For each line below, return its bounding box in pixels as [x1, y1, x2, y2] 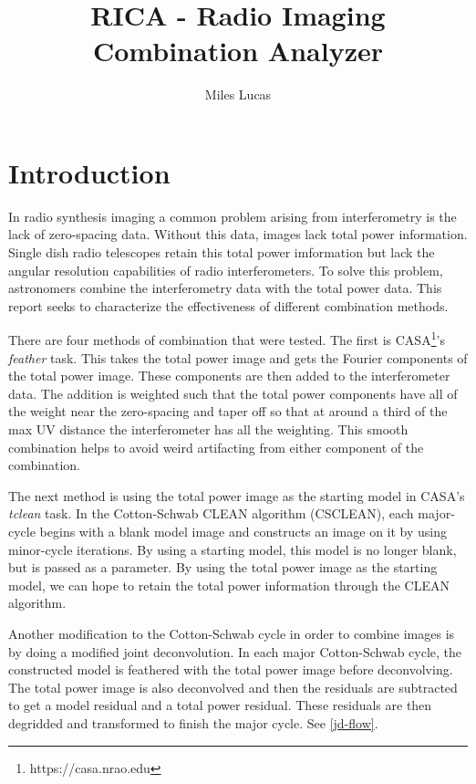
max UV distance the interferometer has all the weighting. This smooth [8, 420, 409, 439]
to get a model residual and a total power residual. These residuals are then [8, 695, 432, 715]
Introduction [8, 153, 171, 191]
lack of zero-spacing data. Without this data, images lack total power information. [8, 225, 468, 244]
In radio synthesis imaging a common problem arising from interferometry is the [8, 206, 457, 225]
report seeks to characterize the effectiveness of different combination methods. [8, 296, 449, 315]
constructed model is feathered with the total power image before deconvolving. [8, 660, 453, 679]
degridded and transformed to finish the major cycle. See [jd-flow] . [8, 713, 378, 732]
